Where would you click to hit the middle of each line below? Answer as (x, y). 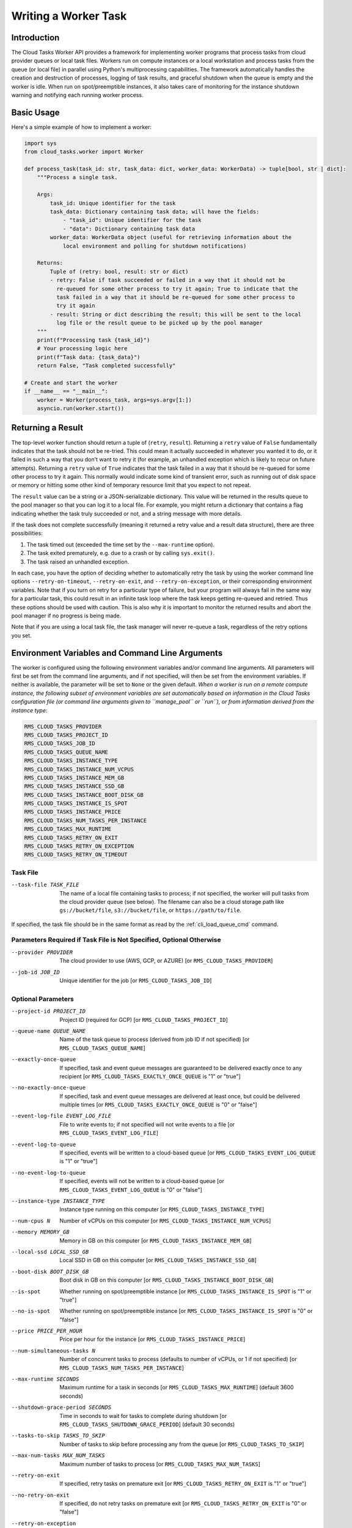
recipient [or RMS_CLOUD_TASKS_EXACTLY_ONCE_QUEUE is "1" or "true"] (150, 1076)
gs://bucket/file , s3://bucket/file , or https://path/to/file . (150, 910)
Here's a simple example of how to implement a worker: (82, 127)
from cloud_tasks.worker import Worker (84, 152)
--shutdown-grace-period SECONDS (61, 1408)
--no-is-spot (31, 1311)
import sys (40, 143)
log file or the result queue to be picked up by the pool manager (159, 323)
